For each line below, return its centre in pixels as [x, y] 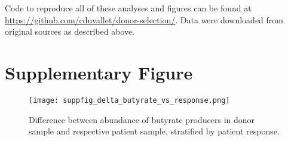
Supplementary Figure [99, 72]
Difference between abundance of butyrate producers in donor [142, 119]
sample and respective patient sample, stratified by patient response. [154, 131]
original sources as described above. [70, 31]
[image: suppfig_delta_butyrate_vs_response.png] [129, 100]
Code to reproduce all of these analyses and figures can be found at [128, 8]
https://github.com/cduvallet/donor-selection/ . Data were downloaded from [144, 19]
